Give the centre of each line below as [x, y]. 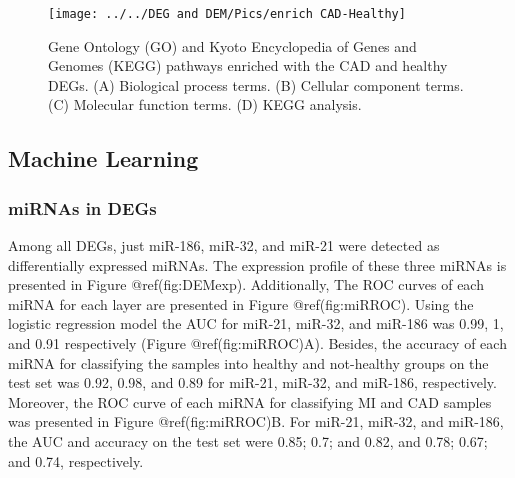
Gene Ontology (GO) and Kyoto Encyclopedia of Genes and [232, 45]
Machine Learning [103, 158]
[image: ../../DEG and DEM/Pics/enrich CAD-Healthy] [227, 14]
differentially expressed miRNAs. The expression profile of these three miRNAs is [257, 264]
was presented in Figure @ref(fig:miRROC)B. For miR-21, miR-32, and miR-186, [256, 421]
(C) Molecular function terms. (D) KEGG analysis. [205, 104]
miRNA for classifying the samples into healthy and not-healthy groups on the [248, 362]
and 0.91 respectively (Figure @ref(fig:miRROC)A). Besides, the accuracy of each [257, 343]
